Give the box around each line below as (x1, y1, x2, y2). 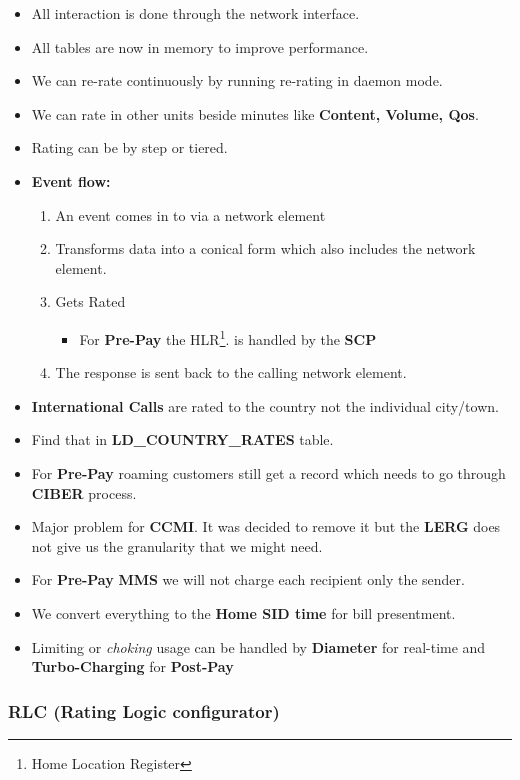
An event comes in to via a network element (55, 204, 326, 225)
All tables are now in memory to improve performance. (31, 36, 369, 57)
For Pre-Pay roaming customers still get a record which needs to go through (31, 462, 506, 483)
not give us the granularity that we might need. (31, 535, 323, 556)
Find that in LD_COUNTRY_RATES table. (31, 429, 334, 450)
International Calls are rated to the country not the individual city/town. (31, 395, 499, 416)
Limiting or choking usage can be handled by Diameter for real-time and (31, 636, 486, 657)
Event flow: (31, 170, 111, 191)
